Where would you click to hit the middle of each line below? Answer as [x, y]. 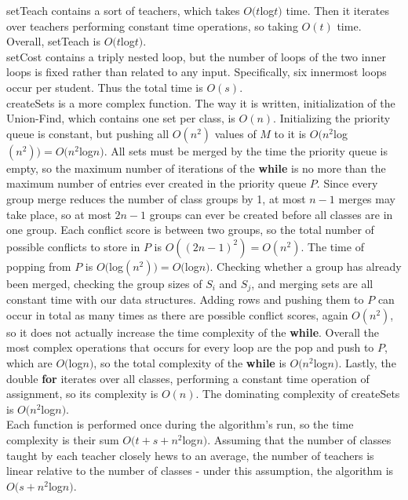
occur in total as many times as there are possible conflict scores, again [177, 314]
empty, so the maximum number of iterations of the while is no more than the [196, 168]
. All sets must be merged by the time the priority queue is [246, 150]
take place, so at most [59, 214]
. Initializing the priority [332, 118]
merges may [367, 198]
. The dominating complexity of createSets [298, 394]
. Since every [347, 183]
